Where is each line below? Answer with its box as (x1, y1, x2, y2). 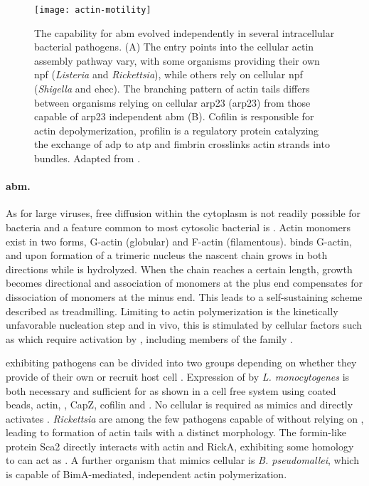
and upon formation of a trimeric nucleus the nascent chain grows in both (6, 248, 328, 263)
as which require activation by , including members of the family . (6, 331, 293, 346)
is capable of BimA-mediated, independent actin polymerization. (6, 467, 287, 482)
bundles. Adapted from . (34, 151, 141, 165)
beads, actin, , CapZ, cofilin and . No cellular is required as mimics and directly (6, 397, 353, 412)
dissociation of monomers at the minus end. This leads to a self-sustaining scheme (6, 289, 363, 304)
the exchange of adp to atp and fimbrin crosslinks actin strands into (34, 137, 330, 152)
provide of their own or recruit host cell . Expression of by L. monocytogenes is (6, 369, 350, 384)
